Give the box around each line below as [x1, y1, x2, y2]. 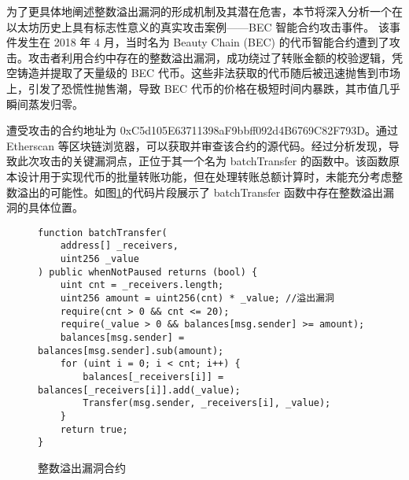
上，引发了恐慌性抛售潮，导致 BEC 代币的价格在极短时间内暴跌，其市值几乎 [6, 79, 400, 96]
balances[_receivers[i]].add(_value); [38, 384, 241, 396]
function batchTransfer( [38, 227, 168, 238]
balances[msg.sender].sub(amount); [38, 345, 224, 356]
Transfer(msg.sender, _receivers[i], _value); [83, 397, 331, 409]
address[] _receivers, [60, 240, 179, 252]
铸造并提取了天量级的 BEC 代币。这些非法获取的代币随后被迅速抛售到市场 [17, 65, 400, 81]
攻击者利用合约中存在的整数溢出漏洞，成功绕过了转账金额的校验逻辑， [28, 49, 392, 65]
